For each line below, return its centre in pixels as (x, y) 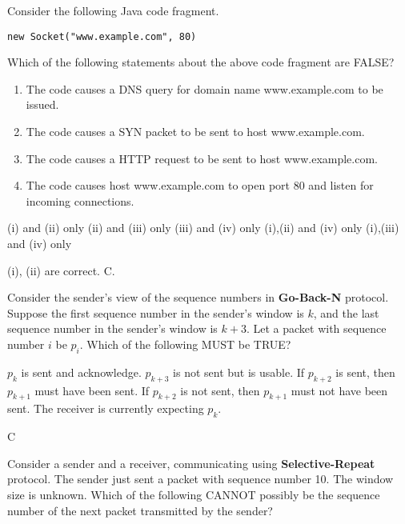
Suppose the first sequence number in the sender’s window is (156, 312)
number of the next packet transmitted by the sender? (140, 510)
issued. (42, 104)
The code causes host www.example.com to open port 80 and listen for (200, 185)
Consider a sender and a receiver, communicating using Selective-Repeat (191, 463)
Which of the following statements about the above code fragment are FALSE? (201, 62)
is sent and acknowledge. (81, 372)
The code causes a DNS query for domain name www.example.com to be (205, 88)
